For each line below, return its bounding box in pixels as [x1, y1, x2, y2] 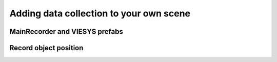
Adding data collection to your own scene [9, 8, 191, 19]
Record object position [9, 44, 84, 52]
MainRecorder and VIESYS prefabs [9, 27, 123, 36]
